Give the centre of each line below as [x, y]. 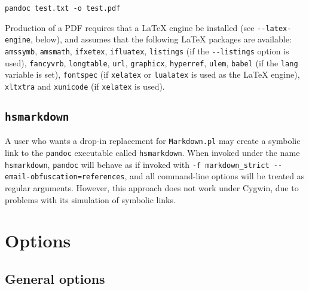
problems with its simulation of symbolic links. [90, 199]
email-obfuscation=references [65, 177]
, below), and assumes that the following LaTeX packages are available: [161, 39]
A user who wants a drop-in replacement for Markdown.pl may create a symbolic [153, 141]
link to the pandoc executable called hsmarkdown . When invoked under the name [152, 153]
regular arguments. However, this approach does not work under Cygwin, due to [152, 188]
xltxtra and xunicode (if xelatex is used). [85, 86]
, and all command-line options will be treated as [215, 176]
